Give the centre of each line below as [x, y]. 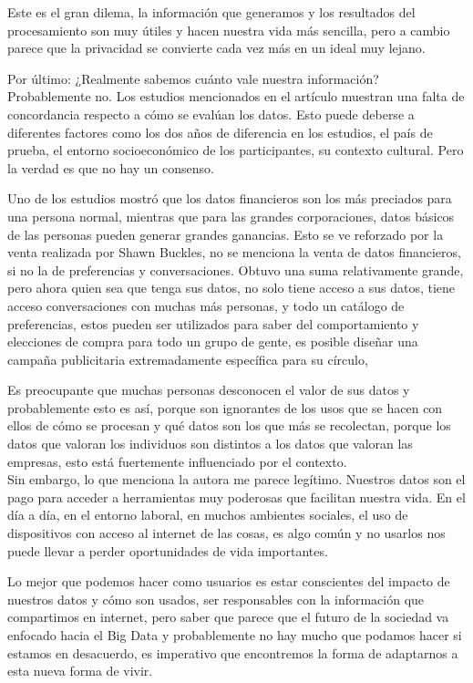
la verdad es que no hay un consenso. [111, 167]
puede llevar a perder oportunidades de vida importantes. [168, 550]
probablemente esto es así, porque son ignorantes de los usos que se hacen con [225, 407]
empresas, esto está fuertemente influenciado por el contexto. [177, 461]
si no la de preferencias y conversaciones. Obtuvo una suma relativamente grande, [236, 269]
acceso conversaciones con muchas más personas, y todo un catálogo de [206, 305]
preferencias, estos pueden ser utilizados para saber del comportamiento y [213, 323]
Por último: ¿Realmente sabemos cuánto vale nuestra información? [193, 78]
